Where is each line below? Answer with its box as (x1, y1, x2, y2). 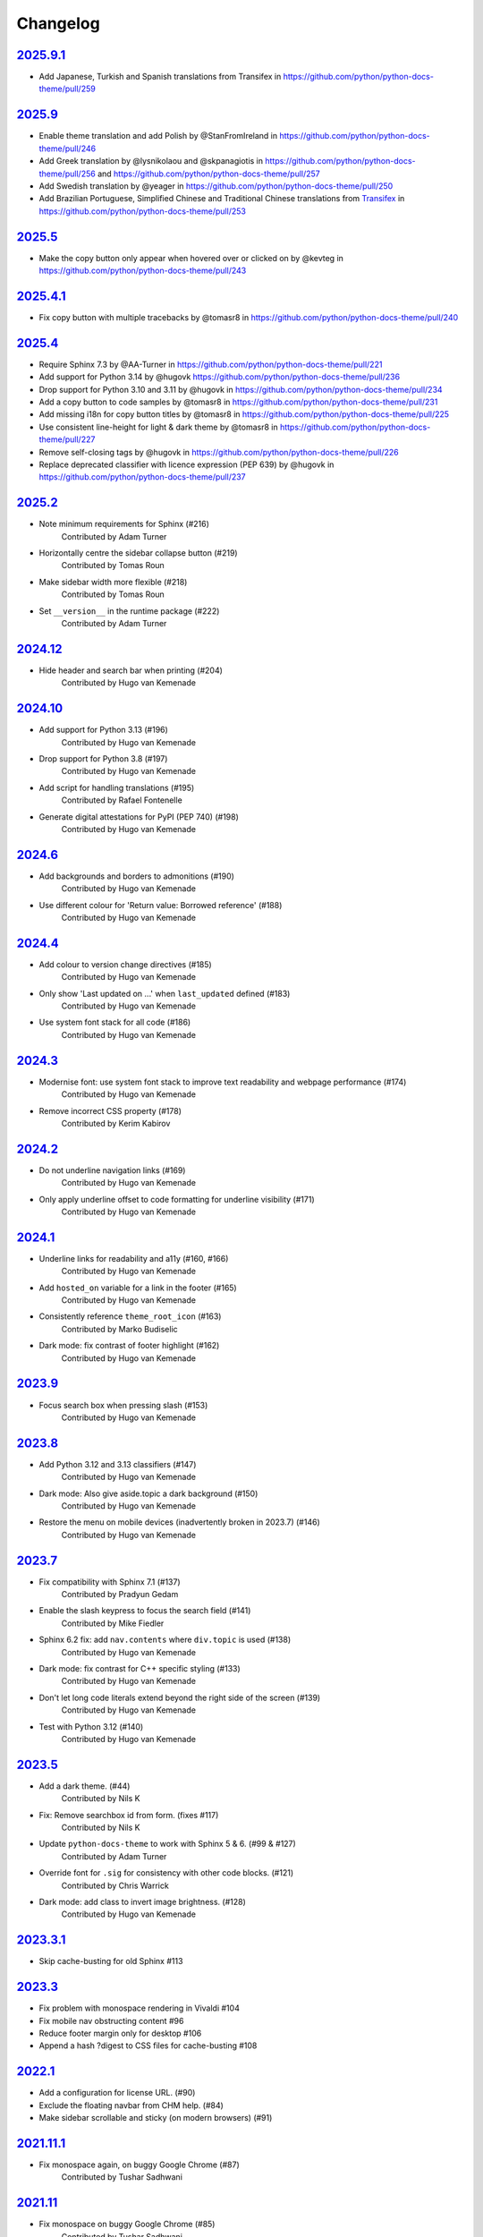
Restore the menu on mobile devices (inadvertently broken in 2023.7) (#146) (38, 1517, 321, 1527)
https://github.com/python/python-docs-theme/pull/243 (38, 265, 247, 276)
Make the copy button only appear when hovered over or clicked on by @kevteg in (38, 252, 344, 263)
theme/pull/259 (38, 83, 96, 94)
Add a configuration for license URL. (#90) (38, 2088, 196, 2098)
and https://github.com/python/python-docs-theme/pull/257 (97, 168, 321, 179)
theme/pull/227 (38, 434, 96, 445)
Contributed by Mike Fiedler (61, 1618, 165, 1629)
